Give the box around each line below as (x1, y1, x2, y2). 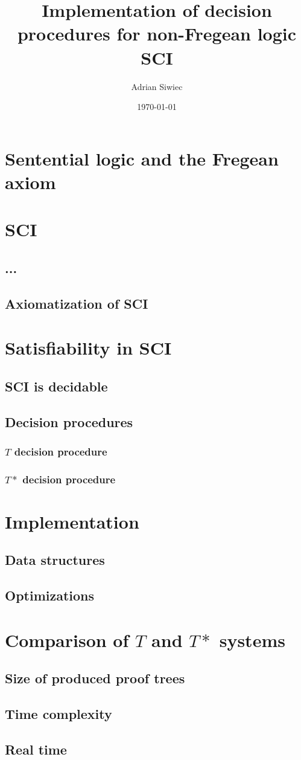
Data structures (5, 550, 105, 569)
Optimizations (5, 586, 95, 605)
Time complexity (5, 704, 112, 723)
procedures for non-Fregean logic (17, 21, 297, 46)
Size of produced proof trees (5, 669, 185, 688)
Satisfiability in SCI (5, 335, 172, 360)
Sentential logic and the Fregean (5, 146, 279, 170)
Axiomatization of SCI (5, 294, 148, 312)
